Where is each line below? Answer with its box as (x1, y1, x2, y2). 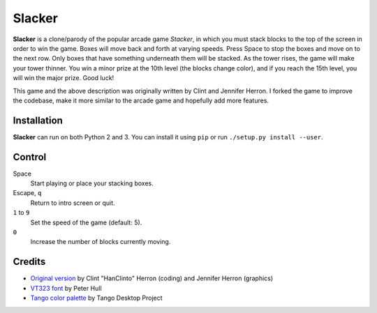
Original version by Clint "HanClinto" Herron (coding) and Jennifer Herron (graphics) (30, 274, 274, 282)
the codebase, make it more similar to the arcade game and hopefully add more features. (13, 96, 269, 105)
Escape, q (13, 189, 42, 197)
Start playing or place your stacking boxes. (30, 179, 154, 188)
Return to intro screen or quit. (30, 199, 115, 207)
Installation (13, 114, 63, 126)
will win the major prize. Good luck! (13, 74, 114, 82)
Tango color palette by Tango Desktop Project (30, 293, 163, 303)
